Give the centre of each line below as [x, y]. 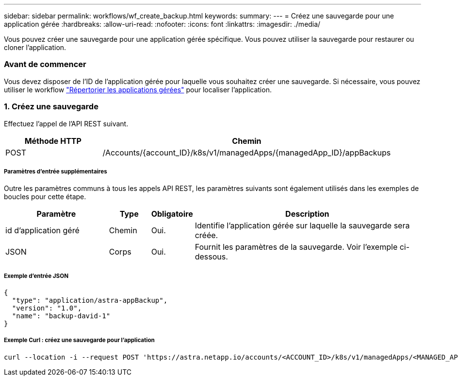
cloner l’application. [35, 47]
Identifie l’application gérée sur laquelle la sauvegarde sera [302, 226]
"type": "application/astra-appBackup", [90, 301]
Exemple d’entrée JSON [36, 276]
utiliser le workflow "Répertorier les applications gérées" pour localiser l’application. [138, 89]
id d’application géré [42, 231]
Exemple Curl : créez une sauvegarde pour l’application [79, 340]
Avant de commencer [45, 64]
